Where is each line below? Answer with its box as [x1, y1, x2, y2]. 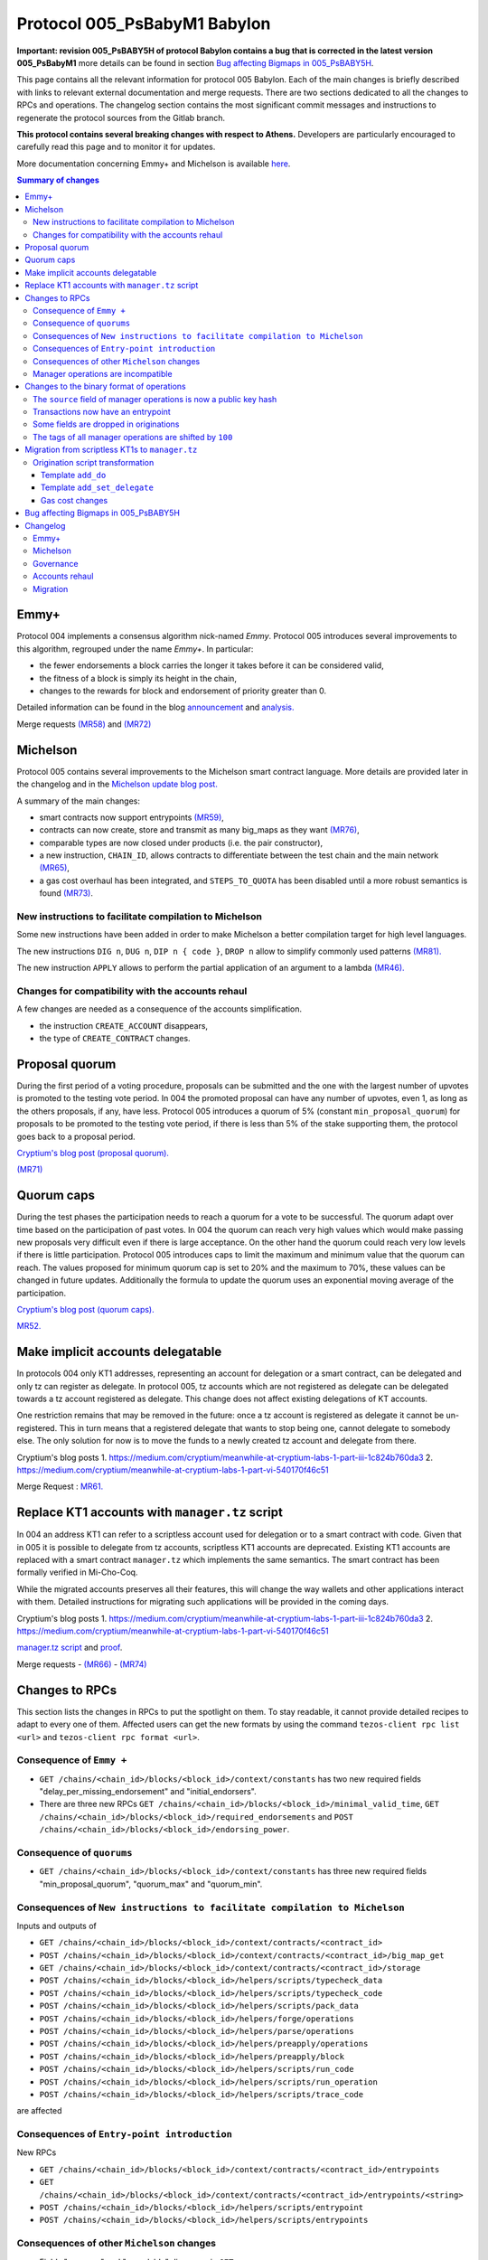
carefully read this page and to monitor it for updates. [16, 141, 216, 153]
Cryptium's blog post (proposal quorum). [16, 1147, 169, 1158]
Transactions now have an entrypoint [33, 407, 171, 418]
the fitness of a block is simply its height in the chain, [39, 673, 237, 683]
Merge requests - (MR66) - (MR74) [16, 1659, 147, 1670]
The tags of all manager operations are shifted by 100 [33, 431, 233, 442]
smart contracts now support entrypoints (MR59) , [39, 812, 225, 823]
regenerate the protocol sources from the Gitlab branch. [16, 112, 226, 123]
